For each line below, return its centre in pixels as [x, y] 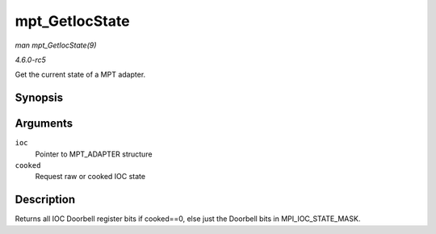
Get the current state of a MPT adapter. [80, 75]
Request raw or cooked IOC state [90, 177]
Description [45, 200]
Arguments [44, 124]
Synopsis [39, 98]
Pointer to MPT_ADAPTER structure [94, 154]
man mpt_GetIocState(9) [56, 45]
